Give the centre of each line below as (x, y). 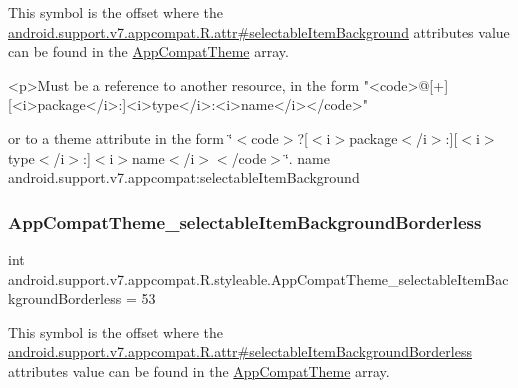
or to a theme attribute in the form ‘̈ (120, 137)
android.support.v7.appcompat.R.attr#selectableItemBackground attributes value (259, 31)
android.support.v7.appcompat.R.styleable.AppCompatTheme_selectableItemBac (258, 278)
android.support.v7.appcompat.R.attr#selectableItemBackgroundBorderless (240, 351)
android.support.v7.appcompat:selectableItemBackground (184, 177)
